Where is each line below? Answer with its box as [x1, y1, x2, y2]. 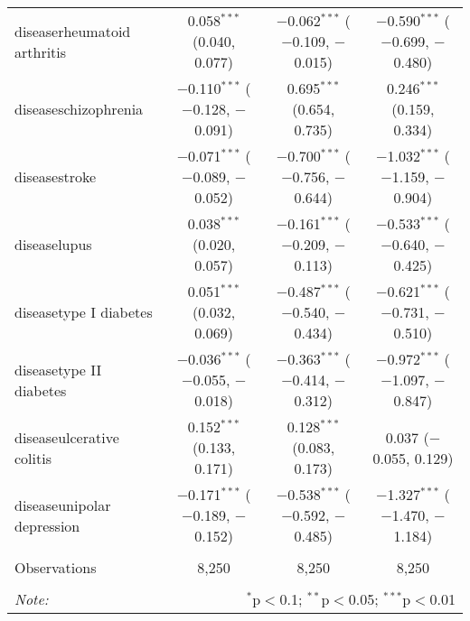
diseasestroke [14, 166, 97, 187]
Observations [14, 557, 97, 578]
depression [14, 514, 80, 536]
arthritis [14, 41, 67, 62]
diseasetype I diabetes [14, 301, 153, 322]
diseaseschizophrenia [14, 98, 144, 119]
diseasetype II [14, 358, 102, 380]
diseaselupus [14, 234, 92, 255]
